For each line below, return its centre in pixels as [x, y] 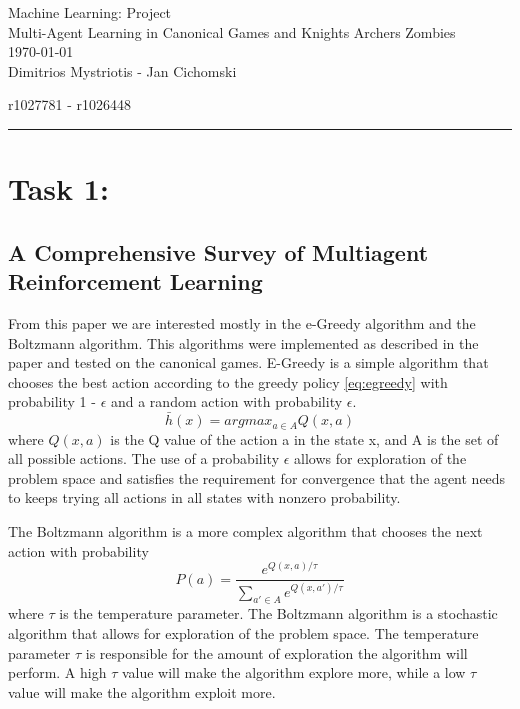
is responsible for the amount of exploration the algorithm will [276, 652]
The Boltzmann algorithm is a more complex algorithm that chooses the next [245, 530]
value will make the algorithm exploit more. [142, 691]
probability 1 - [52, 401]
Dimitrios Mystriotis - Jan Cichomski [122, 70]
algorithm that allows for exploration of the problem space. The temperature [243, 633]
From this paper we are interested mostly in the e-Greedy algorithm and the [242, 322]
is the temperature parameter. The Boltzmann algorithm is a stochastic [278, 613]
